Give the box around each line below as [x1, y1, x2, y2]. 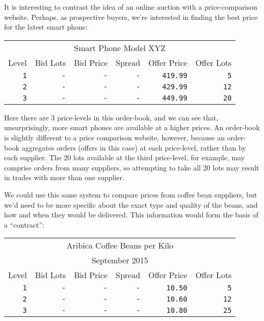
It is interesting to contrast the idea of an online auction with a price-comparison [4, 2, 257, 12]
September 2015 [91, 254, 148, 266]
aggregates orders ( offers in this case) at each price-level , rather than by [21, 142, 246, 153]
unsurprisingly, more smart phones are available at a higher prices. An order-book [4, 122, 260, 133]
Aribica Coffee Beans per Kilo [66, 239, 173, 252]
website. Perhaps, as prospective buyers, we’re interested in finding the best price [4, 11, 258, 22]
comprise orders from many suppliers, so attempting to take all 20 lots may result [4, 162, 259, 172]
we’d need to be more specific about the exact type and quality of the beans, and [4, 199, 258, 210]
